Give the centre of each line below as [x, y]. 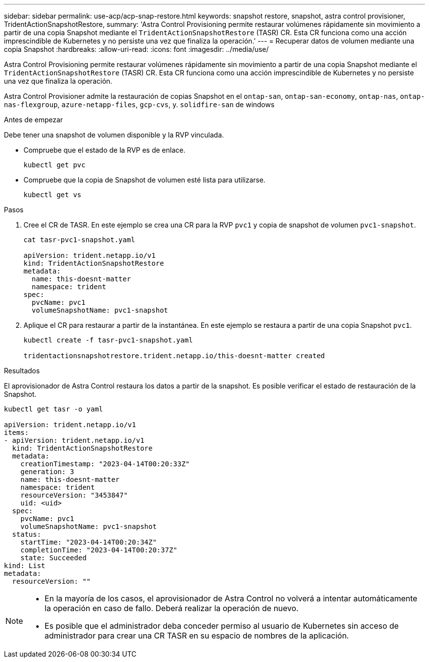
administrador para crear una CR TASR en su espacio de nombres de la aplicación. [197, 636]
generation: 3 [47, 472]
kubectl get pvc [55, 165]
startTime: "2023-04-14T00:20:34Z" [88, 542]
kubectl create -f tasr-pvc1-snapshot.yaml [108, 340]
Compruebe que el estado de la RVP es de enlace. [105, 150]
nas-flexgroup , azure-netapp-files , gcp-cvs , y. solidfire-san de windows [139, 104]
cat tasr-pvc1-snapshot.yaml [79, 240]
